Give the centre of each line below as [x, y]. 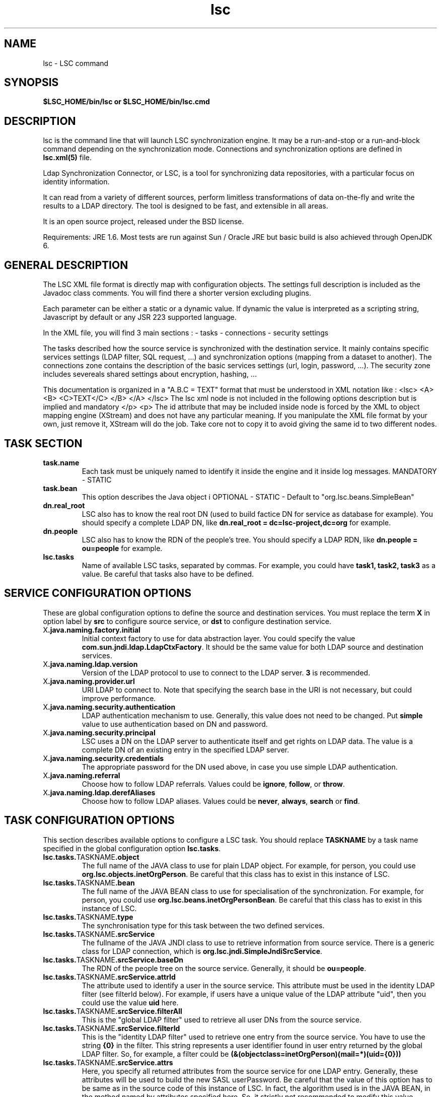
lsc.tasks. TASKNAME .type [88, 917]
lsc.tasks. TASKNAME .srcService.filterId [112, 1028]
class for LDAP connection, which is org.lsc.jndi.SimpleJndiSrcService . [202, 951]
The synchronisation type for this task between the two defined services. [203, 925]
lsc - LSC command [76, 63]
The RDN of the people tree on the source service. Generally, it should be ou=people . [224, 968]
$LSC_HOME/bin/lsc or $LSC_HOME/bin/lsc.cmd [126, 102]
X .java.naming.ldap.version [90, 664]
